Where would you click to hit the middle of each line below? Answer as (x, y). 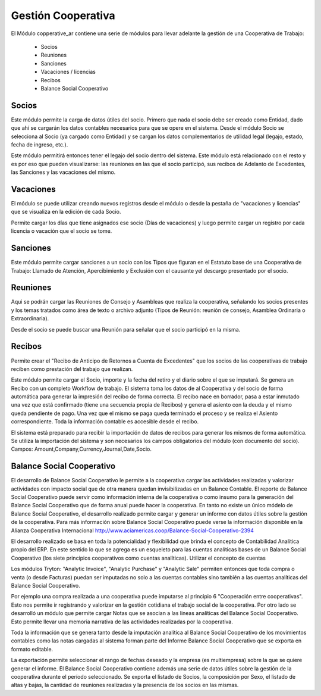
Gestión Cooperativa (63, 15)
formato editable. (32, 649)
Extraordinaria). (30, 319)
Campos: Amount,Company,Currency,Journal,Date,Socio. (81, 449)
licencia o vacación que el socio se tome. (62, 231)
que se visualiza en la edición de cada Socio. (66, 212)
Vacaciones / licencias (68, 72)
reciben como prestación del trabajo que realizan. (72, 369)
